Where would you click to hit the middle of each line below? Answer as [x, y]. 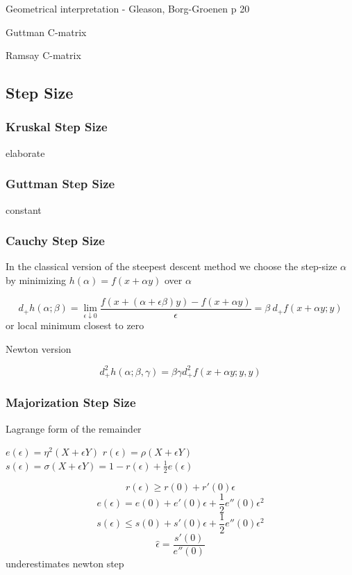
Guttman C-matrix [46, 32]
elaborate [25, 152]
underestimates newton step [65, 563]
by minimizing [36, 280]
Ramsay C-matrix [43, 55]
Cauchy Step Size [55, 241]
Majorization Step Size [71, 402]
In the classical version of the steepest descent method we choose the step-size [171, 266]
